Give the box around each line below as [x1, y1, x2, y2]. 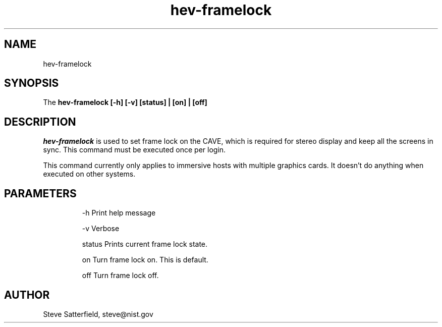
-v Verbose [82, 224, 120, 233]
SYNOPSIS [4, 77, 59, 90]
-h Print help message [82, 208, 156, 217]
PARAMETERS [4, 187, 77, 200]
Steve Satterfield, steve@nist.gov [43, 309, 153, 318]
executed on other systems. [43, 170, 136, 179]
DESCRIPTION [4, 115, 76, 128]
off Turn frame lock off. [82, 271, 159, 280]
